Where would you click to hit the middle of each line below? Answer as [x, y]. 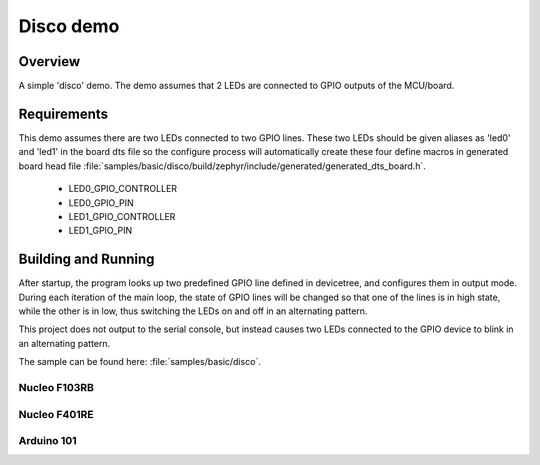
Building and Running [86, 259]
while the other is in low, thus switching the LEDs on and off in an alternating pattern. [193, 311]
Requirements [63, 113]
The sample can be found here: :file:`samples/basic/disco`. [140, 362]
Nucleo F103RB [56, 387]
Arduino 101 [47, 441]
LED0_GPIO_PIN [101, 202]
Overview [49, 61]
